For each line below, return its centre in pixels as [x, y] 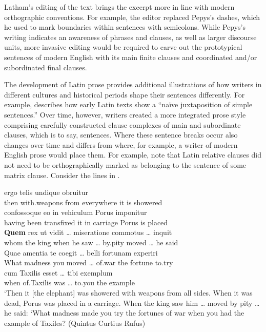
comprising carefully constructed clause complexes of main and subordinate [122, 124]
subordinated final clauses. [46, 67]
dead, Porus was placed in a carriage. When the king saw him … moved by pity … [132, 302]
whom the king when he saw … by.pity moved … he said [91, 242]
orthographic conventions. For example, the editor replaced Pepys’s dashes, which [132, 17]
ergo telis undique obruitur [46, 192]
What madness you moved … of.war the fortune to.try [89, 262]
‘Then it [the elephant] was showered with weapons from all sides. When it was [128, 293]
